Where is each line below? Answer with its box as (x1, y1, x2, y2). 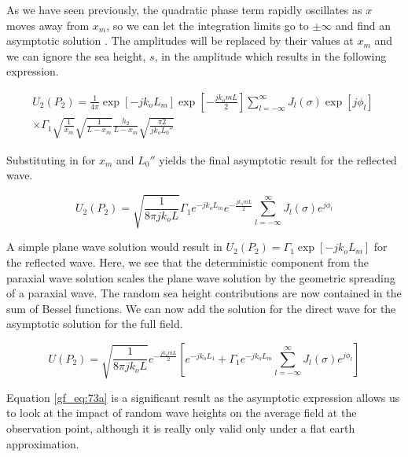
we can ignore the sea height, (6, 47, 146, 64)
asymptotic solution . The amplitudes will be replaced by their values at (6, 32, 354, 49)
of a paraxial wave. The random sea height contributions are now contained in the (6, 285, 402, 301)
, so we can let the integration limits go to (106, 17, 309, 33)
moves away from (6, 17, 90, 33)
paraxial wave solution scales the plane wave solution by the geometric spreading (6, 269, 395, 286)
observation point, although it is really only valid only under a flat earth (6, 419, 355, 436)
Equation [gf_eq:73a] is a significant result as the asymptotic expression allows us (6, 389, 400, 405)
